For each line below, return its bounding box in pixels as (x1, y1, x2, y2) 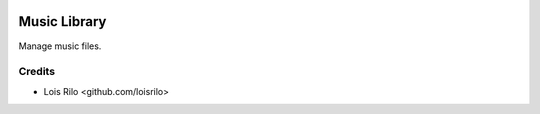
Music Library (18, 13, 107, 30)
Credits (18, 65, 55, 79)
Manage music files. (18, 40, 102, 52)
